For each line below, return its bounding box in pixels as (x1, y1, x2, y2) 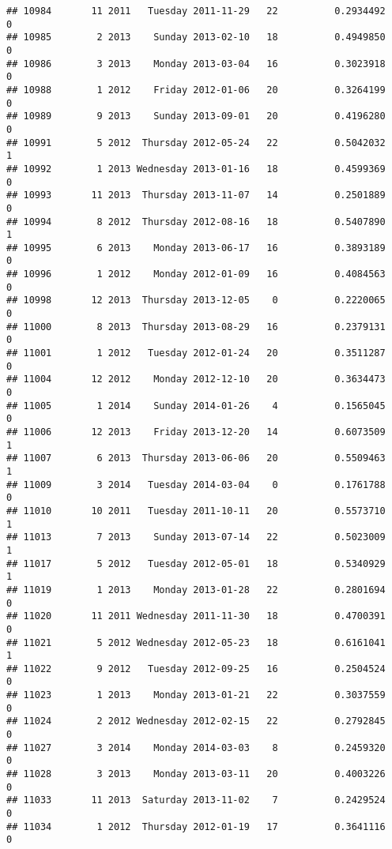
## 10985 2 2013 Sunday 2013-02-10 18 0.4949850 (6, 32, 386, 43)
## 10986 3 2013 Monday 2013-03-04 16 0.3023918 (6, 58, 386, 69)
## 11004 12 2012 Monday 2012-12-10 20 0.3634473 (6, 374, 386, 385)
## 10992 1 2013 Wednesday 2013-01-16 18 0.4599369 (6, 163, 386, 175)
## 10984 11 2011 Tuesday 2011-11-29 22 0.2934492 (6, 6, 386, 17)
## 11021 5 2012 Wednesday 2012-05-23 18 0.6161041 (6, 637, 386, 648)
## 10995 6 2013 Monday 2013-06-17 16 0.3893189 (6, 242, 386, 254)
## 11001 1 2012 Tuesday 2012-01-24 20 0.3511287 (6, 347, 386, 359)
